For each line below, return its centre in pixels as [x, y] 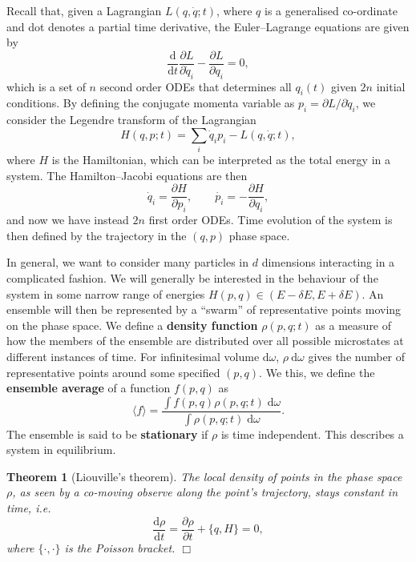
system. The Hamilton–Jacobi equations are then [127, 175]
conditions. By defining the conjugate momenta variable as [151, 103]
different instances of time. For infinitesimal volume [133, 356]
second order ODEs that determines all [196, 86]
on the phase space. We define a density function [132, 325]
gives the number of [357, 356]
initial [391, 86]
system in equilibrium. [61, 450]
